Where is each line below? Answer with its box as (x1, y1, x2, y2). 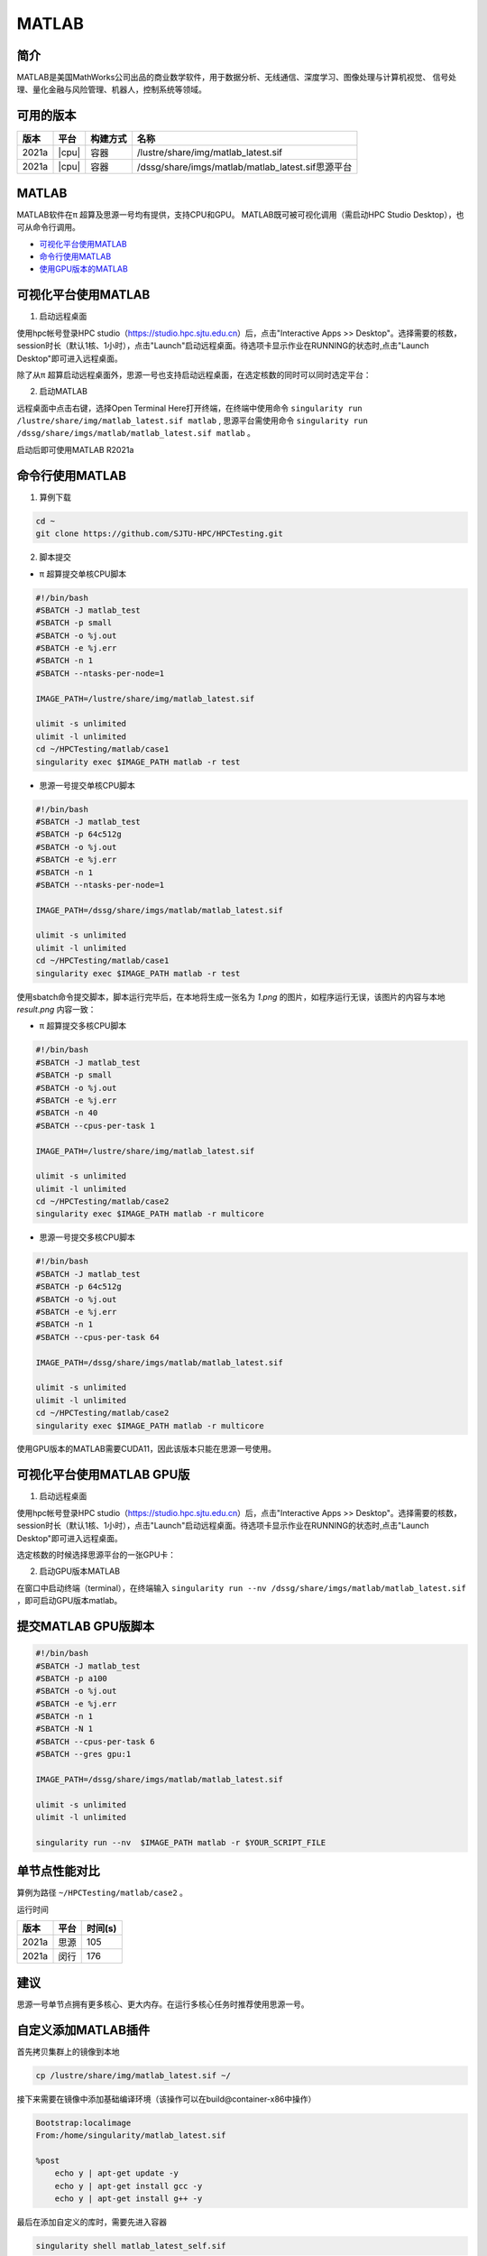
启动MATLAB (39, 386, 87, 397)
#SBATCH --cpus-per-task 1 (35, 1120, 155, 1131)
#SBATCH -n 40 (35, 1108, 98, 1118)
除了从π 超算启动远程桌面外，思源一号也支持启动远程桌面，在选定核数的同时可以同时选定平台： (16, 369, 372, 380)
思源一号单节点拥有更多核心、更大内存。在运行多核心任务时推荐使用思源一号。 (16, 1999, 309, 2010)
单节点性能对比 (16, 1863, 100, 1879)
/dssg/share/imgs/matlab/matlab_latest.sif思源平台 (136, 161, 353, 173)
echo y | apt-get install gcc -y (54, 2180, 203, 2191)
